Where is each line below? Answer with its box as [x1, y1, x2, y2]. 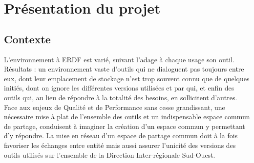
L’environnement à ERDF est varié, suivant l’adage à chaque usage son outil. [4, 54, 234, 64]
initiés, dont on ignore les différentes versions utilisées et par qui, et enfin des [4, 83, 234, 93]
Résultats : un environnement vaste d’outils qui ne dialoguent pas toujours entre [4, 64, 244, 74]
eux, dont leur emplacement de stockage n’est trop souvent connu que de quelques [4, 73, 250, 83]
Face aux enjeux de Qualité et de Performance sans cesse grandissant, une [4, 102, 225, 112]
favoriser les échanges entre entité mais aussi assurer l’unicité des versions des [4, 140, 236, 150]
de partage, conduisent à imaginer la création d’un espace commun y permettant [4, 121, 245, 131]
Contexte [4, 31, 51, 46]
